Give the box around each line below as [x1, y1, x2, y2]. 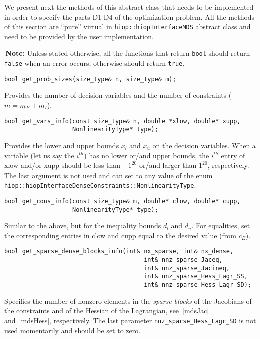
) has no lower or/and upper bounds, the [84, 150, 209, 160]
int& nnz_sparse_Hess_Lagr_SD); [144, 281, 251, 289]
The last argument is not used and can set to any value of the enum [4, 169, 213, 180]
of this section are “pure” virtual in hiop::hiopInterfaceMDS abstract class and [4, 21, 251, 32]
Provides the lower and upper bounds [4, 140, 119, 150]
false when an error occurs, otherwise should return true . [4, 58, 185, 68]
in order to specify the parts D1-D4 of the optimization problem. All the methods [4, 11, 255, 22]
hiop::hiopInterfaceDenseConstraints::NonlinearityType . [4, 180, 196, 190]
